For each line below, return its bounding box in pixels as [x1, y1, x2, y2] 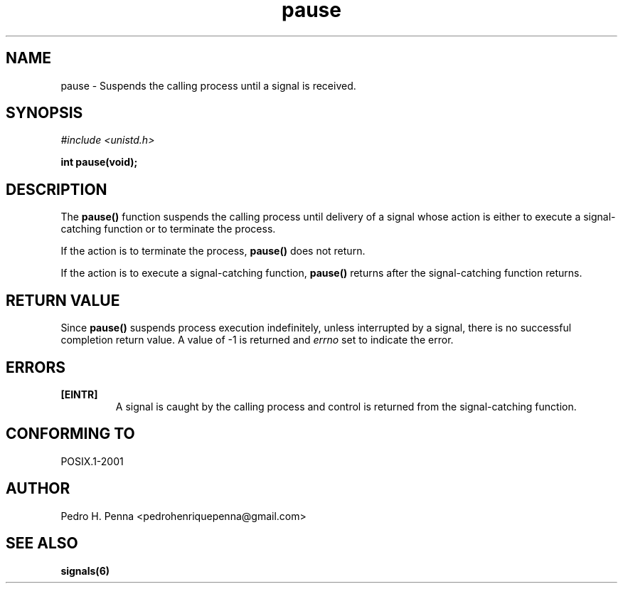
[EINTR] [60, 388, 98, 400]
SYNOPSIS [6, 104, 83, 122]
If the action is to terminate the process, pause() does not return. [60, 245, 366, 258]
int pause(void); [60, 156, 138, 169]
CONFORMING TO [6, 425, 135, 443]
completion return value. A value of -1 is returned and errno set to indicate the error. [60, 334, 454, 346]
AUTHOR [6, 479, 70, 498]
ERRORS [6, 358, 66, 376]
